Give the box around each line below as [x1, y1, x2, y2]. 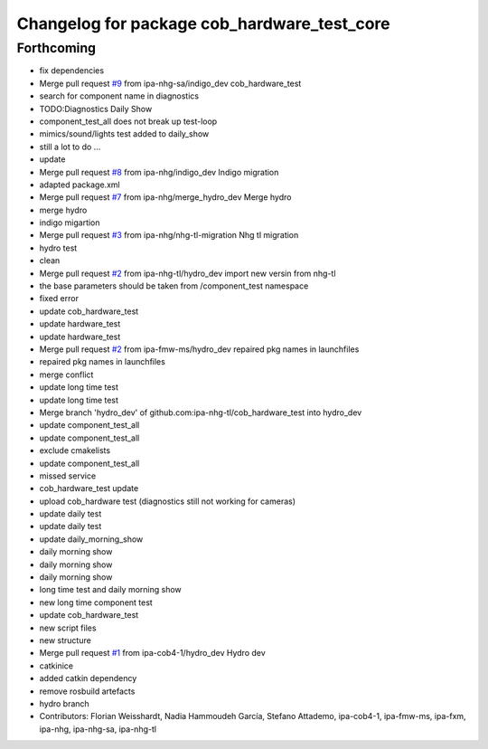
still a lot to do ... [39, 141, 101, 152]
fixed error [39, 293, 79, 304]
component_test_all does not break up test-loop [39, 116, 218, 127]
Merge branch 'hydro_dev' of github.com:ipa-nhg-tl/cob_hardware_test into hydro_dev [39, 407, 362, 418]
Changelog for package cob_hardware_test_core [16, 14, 390, 33]
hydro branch [39, 697, 89, 709]
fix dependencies [39, 65, 104, 76]
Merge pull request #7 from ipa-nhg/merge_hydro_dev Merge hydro [39, 192, 292, 203]
